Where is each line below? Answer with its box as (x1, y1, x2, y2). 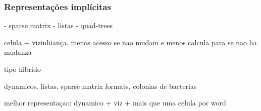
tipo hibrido (4, 64, 41, 74)
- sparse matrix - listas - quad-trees (4, 20, 113, 31)
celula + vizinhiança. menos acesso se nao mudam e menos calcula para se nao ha (4, 37, 257, 47)
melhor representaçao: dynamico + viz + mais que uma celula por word (4, 97, 226, 108)
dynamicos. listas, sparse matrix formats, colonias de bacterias (4, 80, 197, 91)
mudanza (4, 47, 32, 57)
